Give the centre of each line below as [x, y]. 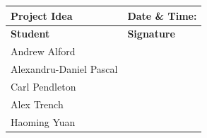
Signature [151, 34]
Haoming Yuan [43, 121]
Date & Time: [162, 15]
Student [30, 34]
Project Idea [42, 15]
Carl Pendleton [43, 86]
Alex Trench [37, 104]
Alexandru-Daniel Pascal [64, 69]
